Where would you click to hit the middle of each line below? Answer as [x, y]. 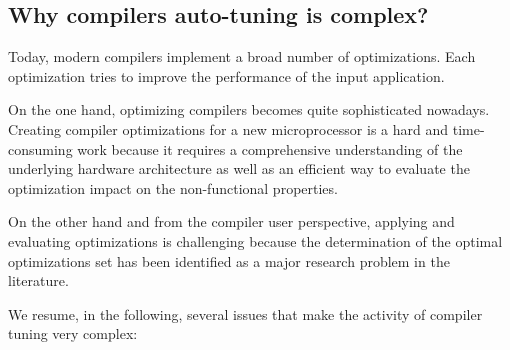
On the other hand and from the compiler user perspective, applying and [231, 221]
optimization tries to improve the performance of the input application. [226, 75]
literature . [38, 280]
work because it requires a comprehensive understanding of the [270, 148]
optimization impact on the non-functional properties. [173, 187]
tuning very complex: [73, 333]
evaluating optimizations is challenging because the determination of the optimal [255, 240]
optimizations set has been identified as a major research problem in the [229, 260]
